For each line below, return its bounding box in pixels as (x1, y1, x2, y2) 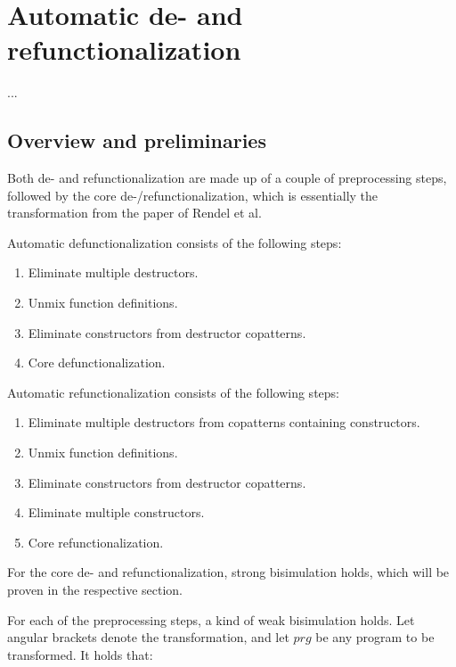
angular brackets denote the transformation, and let (7, 628, 289, 646)
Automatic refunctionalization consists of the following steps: (7, 383, 339, 401)
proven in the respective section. (7, 581, 183, 599)
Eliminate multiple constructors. (28, 503, 205, 522)
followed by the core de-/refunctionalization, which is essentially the (7, 185, 379, 204)
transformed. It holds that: (7, 645, 153, 663)
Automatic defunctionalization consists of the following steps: (7, 233, 342, 251)
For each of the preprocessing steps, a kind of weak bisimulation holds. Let (7, 610, 415, 629)
